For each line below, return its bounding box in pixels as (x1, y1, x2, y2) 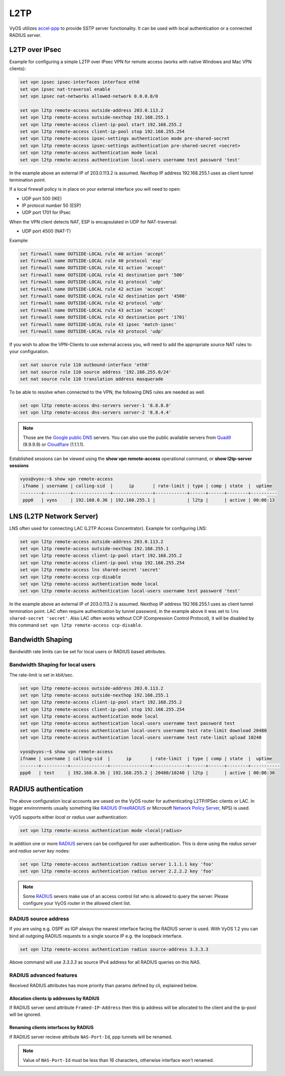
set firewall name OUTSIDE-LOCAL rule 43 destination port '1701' (20, 314, 187, 320)
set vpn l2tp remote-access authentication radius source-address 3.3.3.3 (20, 946, 209, 952)
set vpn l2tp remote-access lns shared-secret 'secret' (20, 567, 161, 573)
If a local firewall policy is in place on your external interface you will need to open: (9, 186, 181, 192)
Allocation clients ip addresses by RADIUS (9, 995, 100, 1001)
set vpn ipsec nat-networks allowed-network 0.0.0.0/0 (20, 93, 158, 99)
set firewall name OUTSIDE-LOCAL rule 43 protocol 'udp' (20, 328, 164, 334)
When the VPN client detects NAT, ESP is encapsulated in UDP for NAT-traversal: (9, 218, 177, 224)
